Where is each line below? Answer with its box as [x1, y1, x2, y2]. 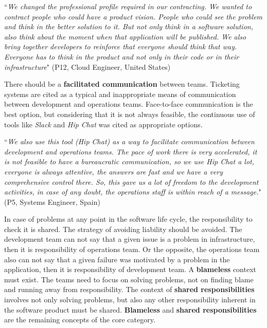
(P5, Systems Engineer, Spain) [4, 196, 100, 207]
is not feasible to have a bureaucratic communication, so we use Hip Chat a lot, [4, 156, 254, 167]
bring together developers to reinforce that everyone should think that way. [4, 41, 237, 52]
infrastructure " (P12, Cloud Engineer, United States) [4, 61, 171, 72]
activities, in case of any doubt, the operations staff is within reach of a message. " [4, 186, 261, 197]
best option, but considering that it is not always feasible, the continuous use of [4, 108, 255, 119]
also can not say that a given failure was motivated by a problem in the [4, 254, 230, 264]
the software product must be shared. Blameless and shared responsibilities [4, 304, 257, 315]
